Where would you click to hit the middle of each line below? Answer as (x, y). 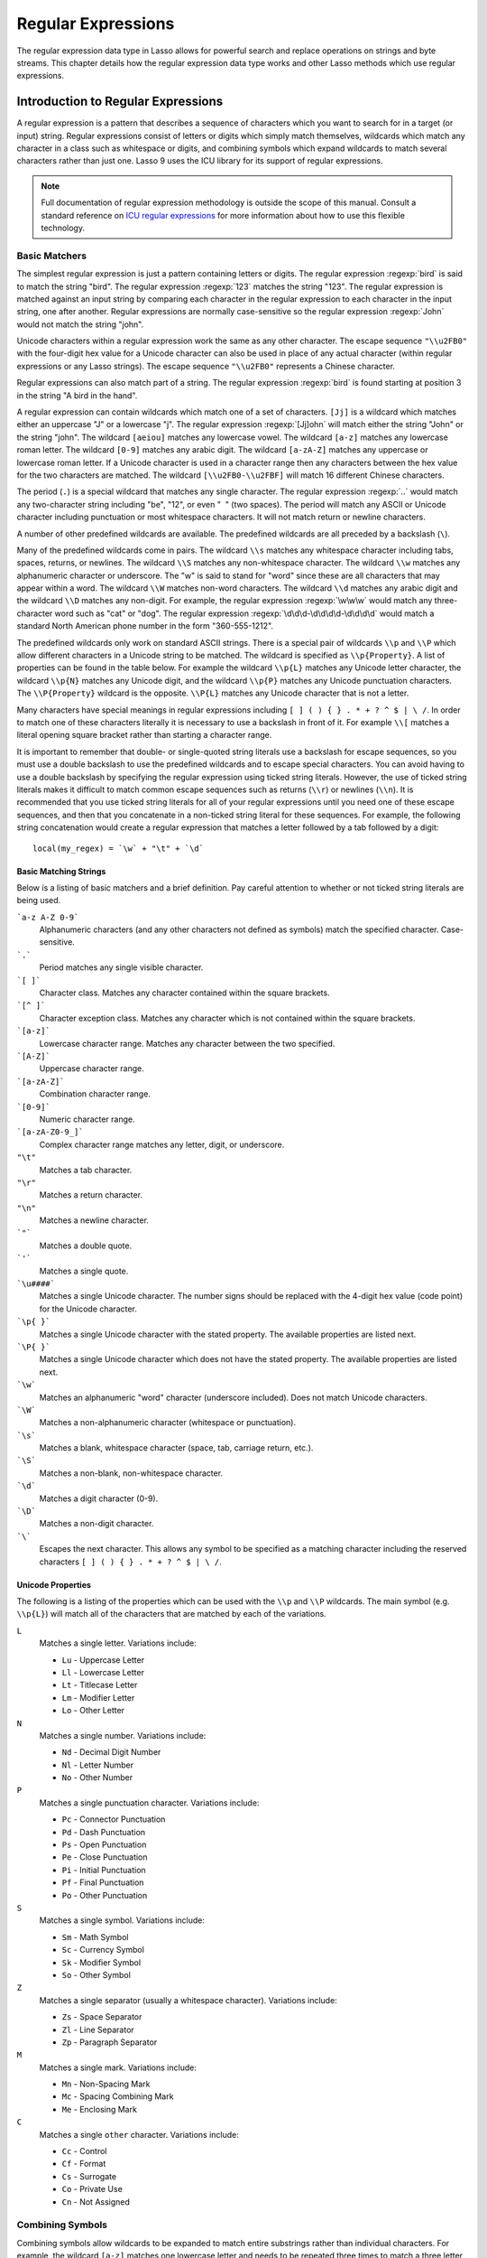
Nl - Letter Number (98, 1765)
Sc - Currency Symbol (103, 1950)
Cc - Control (84, 2151)
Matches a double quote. (86, 1246)
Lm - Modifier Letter (98, 1697)
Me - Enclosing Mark (99, 2109)
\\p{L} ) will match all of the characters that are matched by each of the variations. (171, 1614)
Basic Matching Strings (61, 871)
